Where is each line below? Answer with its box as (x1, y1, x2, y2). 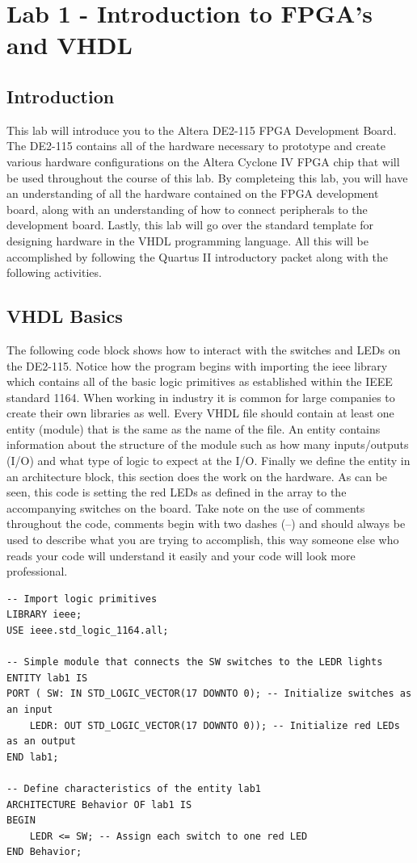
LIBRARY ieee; (6, 609, 82, 621)
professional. (6, 563, 68, 580)
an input (6, 703, 53, 715)
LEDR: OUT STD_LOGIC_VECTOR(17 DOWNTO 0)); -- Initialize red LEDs (29, 719, 400, 731)
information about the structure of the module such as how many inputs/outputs (6, 436, 409, 453)
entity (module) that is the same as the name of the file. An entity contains (6, 420, 381, 437)
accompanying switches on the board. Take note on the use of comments (6, 499, 365, 516)
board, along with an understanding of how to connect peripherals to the (6, 200, 368, 217)
